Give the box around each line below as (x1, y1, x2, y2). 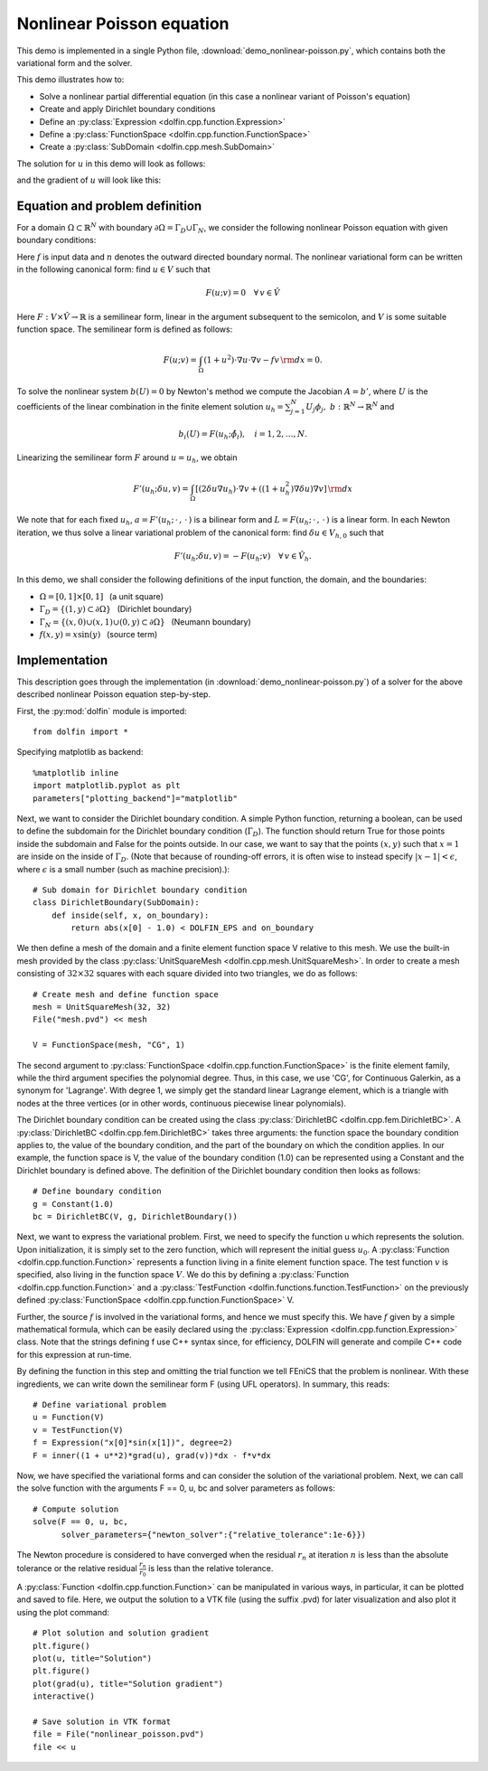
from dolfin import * (33, 727, 128, 737)
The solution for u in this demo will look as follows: (16, 158, 206, 169)
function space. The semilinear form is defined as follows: (16, 324, 233, 334)
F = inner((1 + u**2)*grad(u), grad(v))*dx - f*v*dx (33, 1450, 271, 1460)
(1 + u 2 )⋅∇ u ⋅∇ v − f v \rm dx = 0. (203, 353, 323, 365)
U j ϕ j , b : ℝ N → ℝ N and (305, 400, 395, 414)
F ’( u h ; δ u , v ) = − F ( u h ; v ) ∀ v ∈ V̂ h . (174, 551, 312, 563)
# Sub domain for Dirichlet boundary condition (33, 884, 248, 895)
